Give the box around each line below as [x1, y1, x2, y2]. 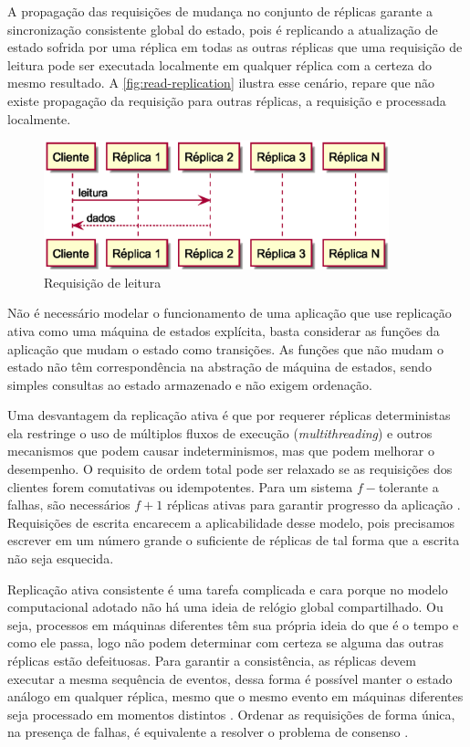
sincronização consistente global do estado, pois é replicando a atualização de [7, 19, 438, 38]
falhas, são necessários [7, 495, 131, 514]
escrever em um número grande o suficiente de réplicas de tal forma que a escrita [7, 531, 460, 550]
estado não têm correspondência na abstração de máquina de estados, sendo [7, 357, 432, 376]
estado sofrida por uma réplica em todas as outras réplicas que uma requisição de [7, 37, 463, 57]
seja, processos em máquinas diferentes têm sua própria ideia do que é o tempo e [7, 615, 459, 634]
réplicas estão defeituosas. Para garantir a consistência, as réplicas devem [7, 651, 416, 670]
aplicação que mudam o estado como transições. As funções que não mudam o [7, 339, 444, 358]
